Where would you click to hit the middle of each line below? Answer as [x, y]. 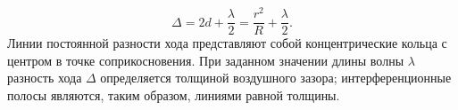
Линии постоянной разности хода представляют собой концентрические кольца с [227, 43]
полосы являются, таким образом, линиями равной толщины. [174, 94]
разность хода [45, 78]
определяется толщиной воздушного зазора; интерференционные [276, 78]
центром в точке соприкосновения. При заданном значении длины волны [206, 60]
